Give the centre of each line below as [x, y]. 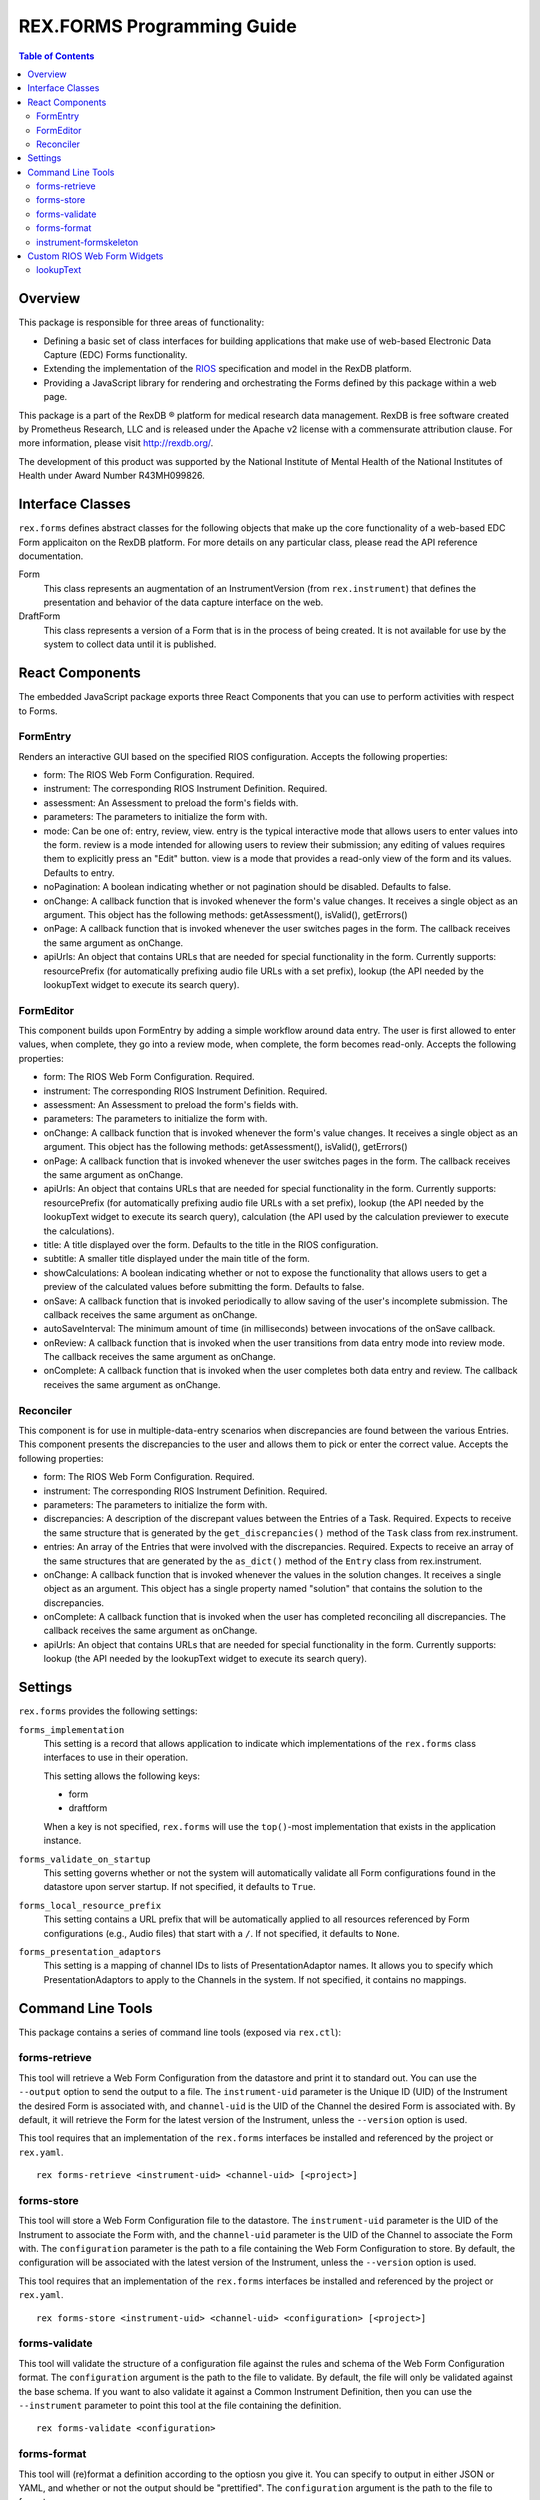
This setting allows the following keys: [121, 1776]
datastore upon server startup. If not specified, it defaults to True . [180, 1887]
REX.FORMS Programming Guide [157, 26]
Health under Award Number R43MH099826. [111, 476]
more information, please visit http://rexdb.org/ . [116, 443]
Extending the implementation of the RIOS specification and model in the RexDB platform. [227, 369]
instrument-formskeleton [87, 242]
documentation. [51, 556]
